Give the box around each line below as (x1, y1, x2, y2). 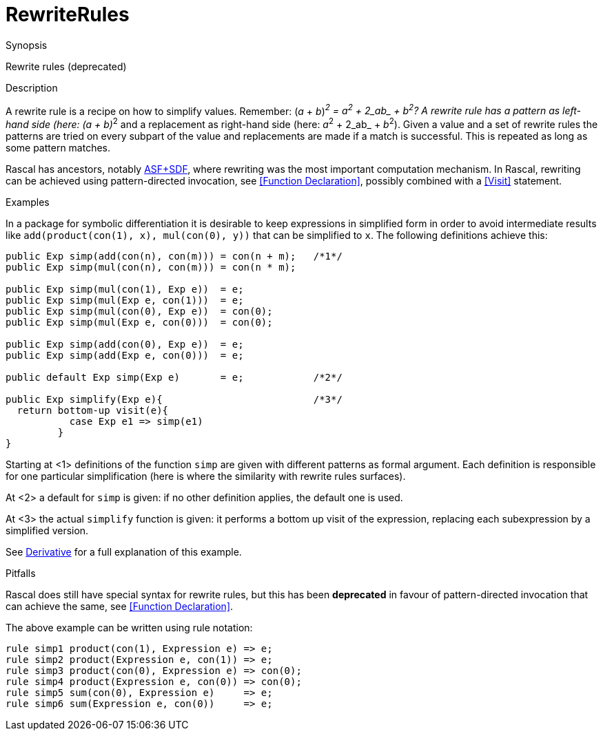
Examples (6, 196, 50, 209)
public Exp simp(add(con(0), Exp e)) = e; (6, 339, 244, 350)
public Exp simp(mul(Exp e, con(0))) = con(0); (6, 317, 273, 328)
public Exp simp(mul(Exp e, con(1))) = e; (6, 295, 244, 306)
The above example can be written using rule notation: (6, 622, 253, 634)
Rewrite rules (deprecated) (6, 60, 127, 72)
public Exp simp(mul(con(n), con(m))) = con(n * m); (6, 262, 296, 273)
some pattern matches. (6, 142, 111, 154)
